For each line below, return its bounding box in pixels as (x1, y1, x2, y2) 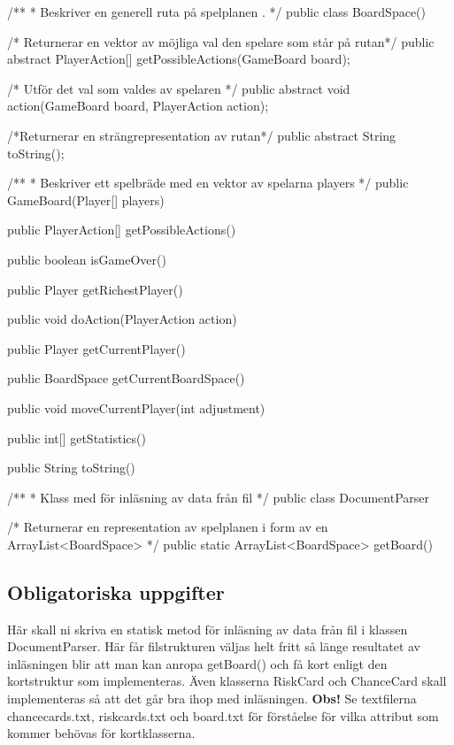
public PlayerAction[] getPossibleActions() (7, 220, 236, 239)
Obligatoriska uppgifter (7, 578, 225, 605)
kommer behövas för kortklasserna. (7, 724, 196, 742)
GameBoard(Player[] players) (7, 190, 165, 209)
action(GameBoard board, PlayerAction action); (7, 96, 269, 115)
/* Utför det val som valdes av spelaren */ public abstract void (7, 79, 350, 97)
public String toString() (7, 458, 135, 477)
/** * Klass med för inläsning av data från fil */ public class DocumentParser (7, 488, 430, 506)
